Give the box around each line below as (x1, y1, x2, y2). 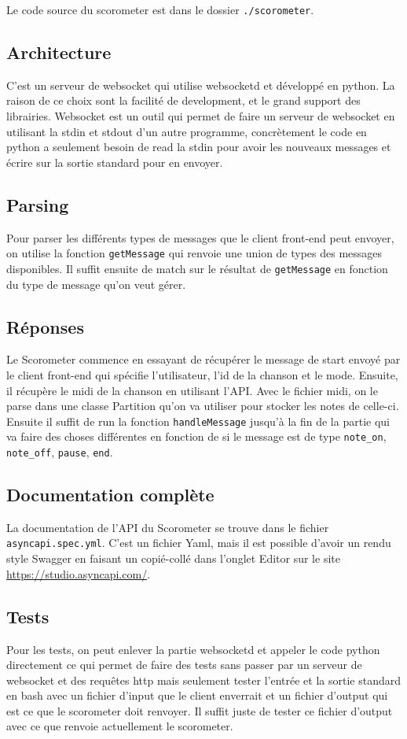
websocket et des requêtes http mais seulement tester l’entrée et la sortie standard (6, 671, 401, 688)
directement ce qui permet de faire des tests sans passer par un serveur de (6, 656, 362, 673)
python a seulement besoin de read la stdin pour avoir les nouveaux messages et (6, 139, 391, 155)
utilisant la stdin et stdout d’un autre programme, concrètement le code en (6, 123, 367, 139)
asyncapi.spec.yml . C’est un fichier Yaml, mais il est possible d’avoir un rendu (6, 534, 391, 551)
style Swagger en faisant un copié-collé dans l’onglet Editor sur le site (6, 550, 340, 567)
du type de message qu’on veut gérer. (6, 275, 186, 292)
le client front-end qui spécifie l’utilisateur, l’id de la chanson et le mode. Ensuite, (6, 366, 398, 382)
